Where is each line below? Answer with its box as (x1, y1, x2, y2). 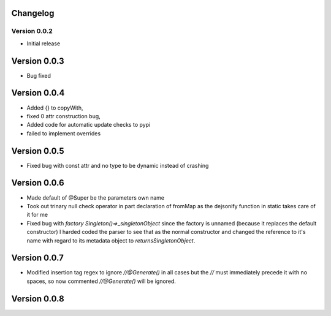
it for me (26, 211, 48, 219)
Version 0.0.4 (11, 88, 65, 98)
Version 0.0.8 (11, 293, 64, 304)
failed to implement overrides (26, 129, 101, 137)
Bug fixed (26, 72, 51, 79)
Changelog (11, 8, 55, 18)
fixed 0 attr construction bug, (26, 112, 101, 119)
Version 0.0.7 (11, 253, 64, 263)
